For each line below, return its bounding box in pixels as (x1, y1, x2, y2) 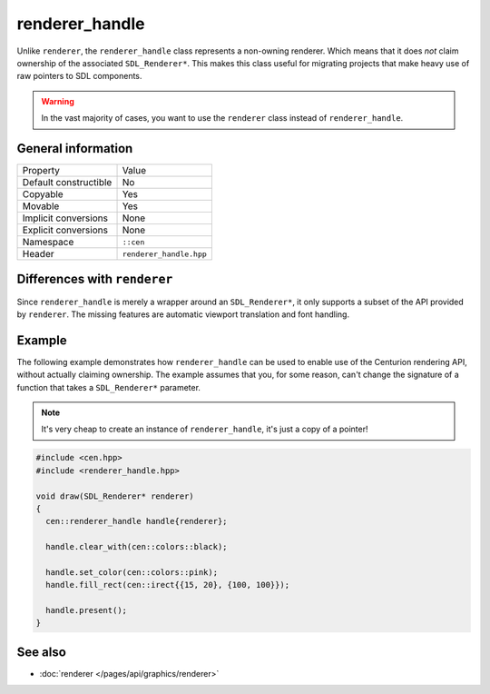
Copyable (22, 188, 64, 201)
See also (16, 644, 67, 659)
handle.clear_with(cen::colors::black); (45, 541, 228, 552)
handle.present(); (45, 605, 127, 616)
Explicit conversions (22, 223, 109, 236)
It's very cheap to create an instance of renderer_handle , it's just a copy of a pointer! (41, 423, 368, 435)
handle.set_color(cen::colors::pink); (45, 567, 218, 577)
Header (22, 248, 54, 261)
